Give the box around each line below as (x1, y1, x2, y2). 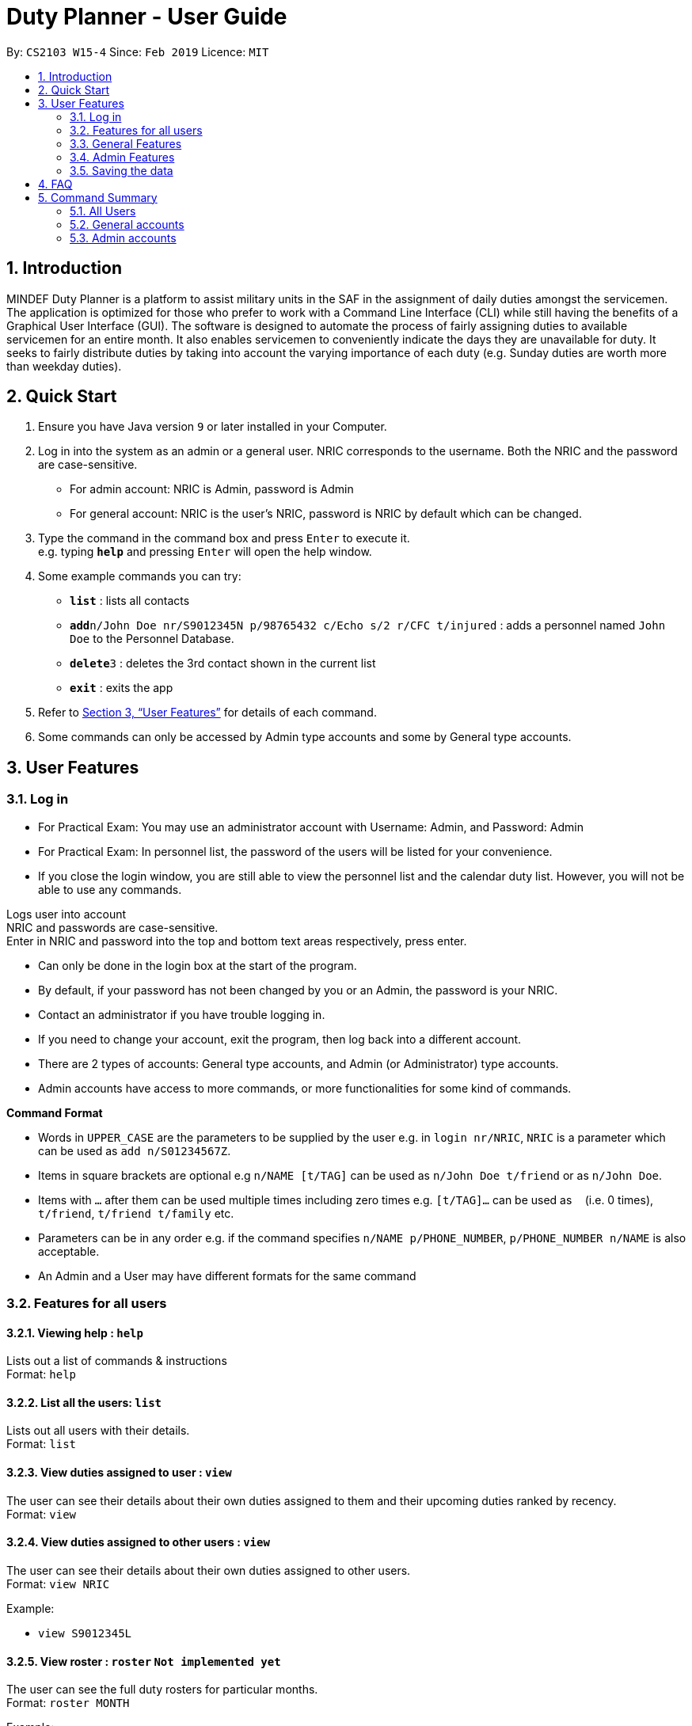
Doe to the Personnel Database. (70, 632, 234, 646)
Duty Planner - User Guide (6, 3, 287, 30)
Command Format (6, 1105, 103, 1120)
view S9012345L (38, 1626, 132, 1640)
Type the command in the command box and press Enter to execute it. (38, 531, 410, 546)
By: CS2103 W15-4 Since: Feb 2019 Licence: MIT (6, 44, 269, 59)
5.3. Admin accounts (70, 230, 177, 245)
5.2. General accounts (70, 217, 184, 231)
